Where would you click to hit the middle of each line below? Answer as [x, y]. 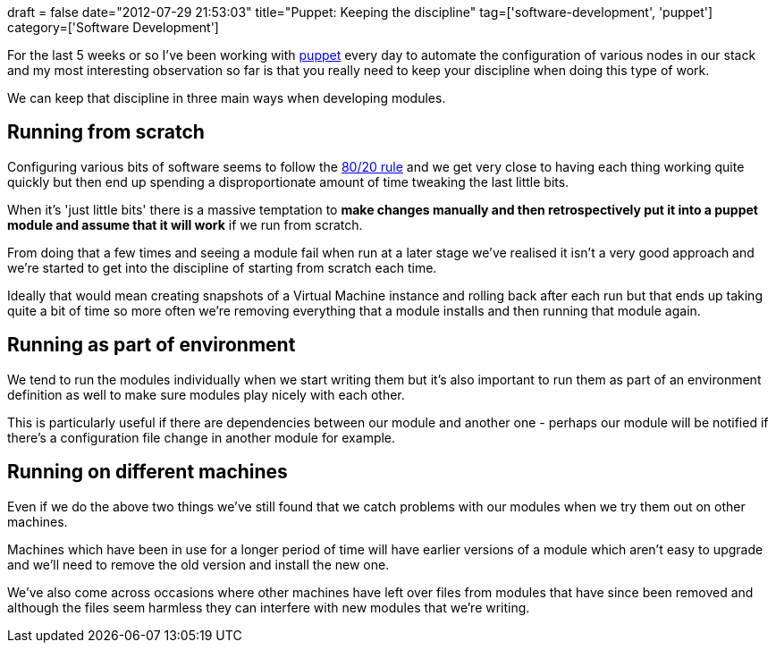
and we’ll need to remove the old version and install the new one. [198, 564]
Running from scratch [106, 132]
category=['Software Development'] [113, 27]
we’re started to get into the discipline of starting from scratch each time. [222, 267]
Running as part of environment [152, 345]
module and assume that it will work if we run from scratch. [185, 224]
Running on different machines [148, 472]
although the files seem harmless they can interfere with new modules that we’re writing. [269, 607]
